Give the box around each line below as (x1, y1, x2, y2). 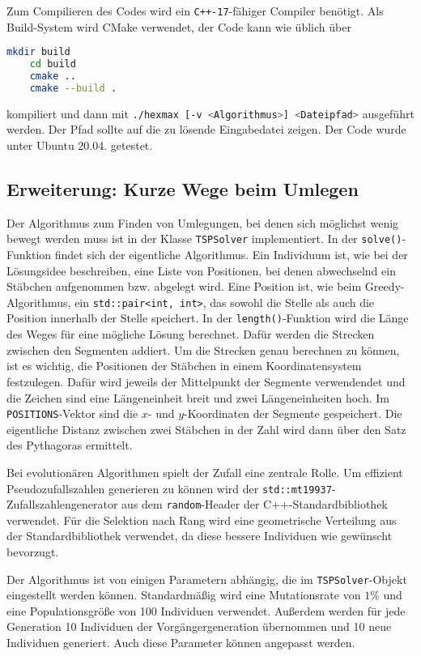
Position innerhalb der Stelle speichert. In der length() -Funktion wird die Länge (6, 309, 409, 326)
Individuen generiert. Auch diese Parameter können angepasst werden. (6, 634, 355, 651)
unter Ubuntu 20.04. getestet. (6, 137, 153, 153)
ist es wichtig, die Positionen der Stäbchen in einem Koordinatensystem (6, 357, 362, 374)
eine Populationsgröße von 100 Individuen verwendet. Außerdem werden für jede (6, 602, 406, 619)
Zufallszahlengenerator (6, 496, 118, 513)
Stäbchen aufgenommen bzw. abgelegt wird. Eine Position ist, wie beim (6, 278, 362, 295)
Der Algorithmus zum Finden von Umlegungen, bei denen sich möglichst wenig (6, 214, 399, 231)
